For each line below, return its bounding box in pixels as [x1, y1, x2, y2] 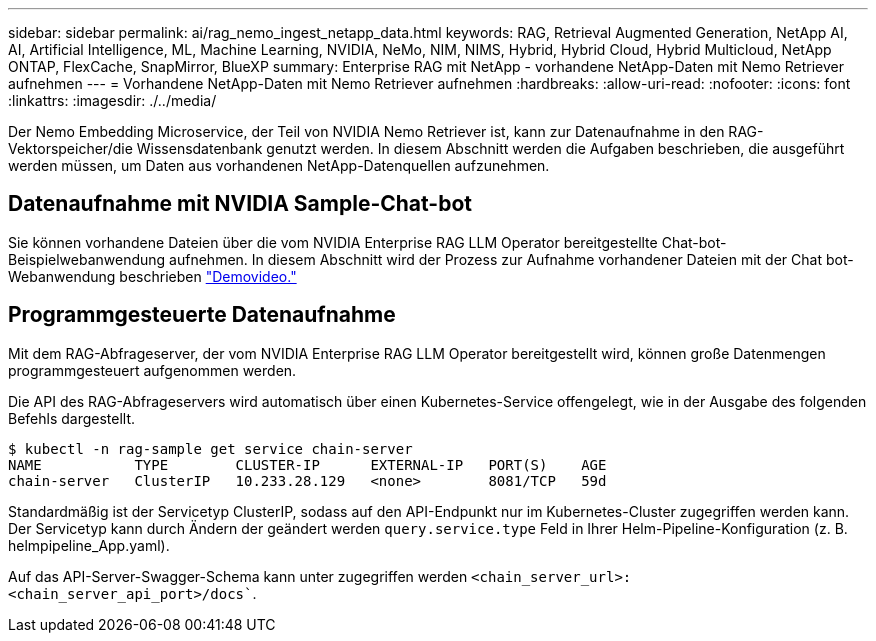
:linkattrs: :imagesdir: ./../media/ [8, 92, 217, 109]
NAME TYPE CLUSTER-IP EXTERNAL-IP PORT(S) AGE [8, 456, 607, 473]
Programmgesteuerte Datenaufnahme [8, 302, 396, 328]
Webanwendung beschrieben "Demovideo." [8, 267, 297, 285]
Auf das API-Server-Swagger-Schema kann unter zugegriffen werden [8, 567, 468, 585]
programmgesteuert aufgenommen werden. [8, 361, 297, 379]
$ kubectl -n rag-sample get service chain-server [8, 440, 413, 457]
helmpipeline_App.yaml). [8, 536, 170, 554]
